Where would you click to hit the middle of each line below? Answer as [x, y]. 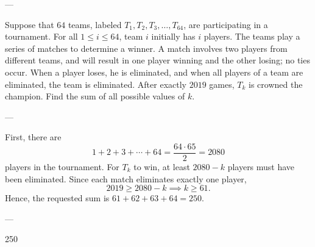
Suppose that [30, 24]
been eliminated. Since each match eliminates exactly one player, [126, 178]
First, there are [33, 137]
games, [222, 84]
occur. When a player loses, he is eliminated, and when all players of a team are [154, 72]
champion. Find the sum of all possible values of [95, 96]
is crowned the [276, 84]
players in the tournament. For [62, 166]
